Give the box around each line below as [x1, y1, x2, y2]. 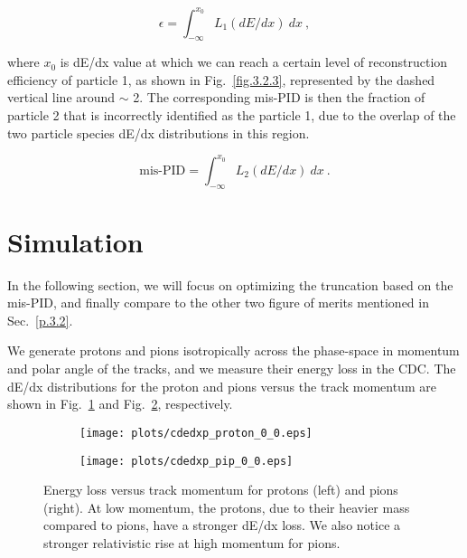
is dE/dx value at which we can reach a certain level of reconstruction [60, 52, 448, 71]
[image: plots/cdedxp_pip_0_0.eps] [79, 454, 294, 468]
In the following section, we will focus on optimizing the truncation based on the [7, 275, 453, 294]
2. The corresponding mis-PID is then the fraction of [133, 88, 425, 107]
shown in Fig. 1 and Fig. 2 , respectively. [7, 394, 233, 413]
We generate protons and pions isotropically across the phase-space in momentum [7, 341, 460, 360]
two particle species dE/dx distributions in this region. [7, 123, 310, 142]
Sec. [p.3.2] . [7, 310, 73, 329]
